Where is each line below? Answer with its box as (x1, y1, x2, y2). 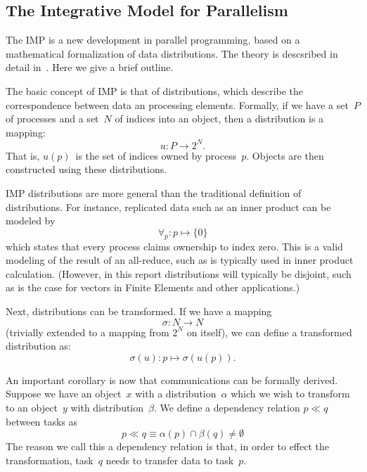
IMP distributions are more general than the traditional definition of (6, 186, 302, 200)
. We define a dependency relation (153, 400, 300, 414)
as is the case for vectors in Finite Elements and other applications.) (6, 280, 300, 295)
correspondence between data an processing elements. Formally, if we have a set (6, 97, 349, 112)
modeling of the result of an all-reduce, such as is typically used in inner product (6, 253, 354, 267)
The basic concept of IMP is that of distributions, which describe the (6, 83, 304, 98)
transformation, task (6, 452, 94, 467)
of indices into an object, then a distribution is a (115, 111, 324, 126)
